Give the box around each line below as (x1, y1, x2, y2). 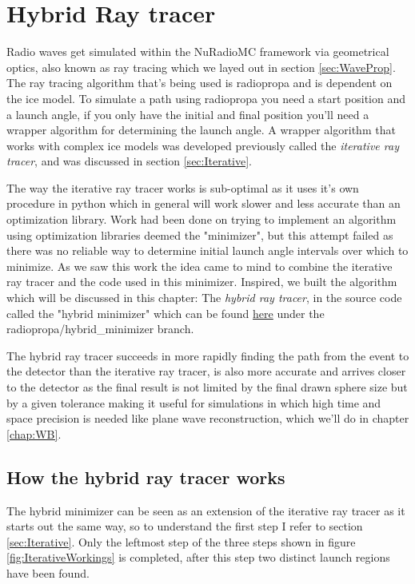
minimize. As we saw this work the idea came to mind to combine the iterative (6, 257, 393, 274)
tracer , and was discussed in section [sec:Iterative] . (6, 153, 253, 169)
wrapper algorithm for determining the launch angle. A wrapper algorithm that (6, 121, 396, 138)
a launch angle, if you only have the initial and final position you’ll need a (6, 105, 369, 122)
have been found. (6, 564, 90, 581)
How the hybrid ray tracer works (6, 464, 285, 489)
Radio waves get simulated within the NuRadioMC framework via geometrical (6, 43, 389, 60)
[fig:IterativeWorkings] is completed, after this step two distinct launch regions (6, 549, 390, 566)
